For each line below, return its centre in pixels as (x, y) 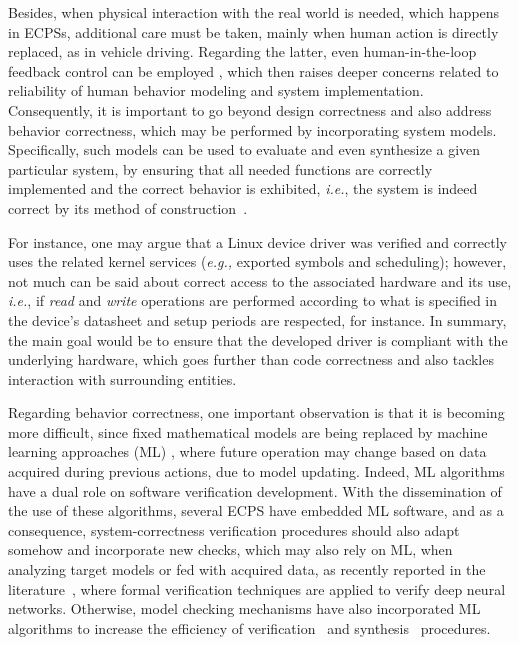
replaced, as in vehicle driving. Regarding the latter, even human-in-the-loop (242, 51)
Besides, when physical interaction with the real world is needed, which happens (254, 12)
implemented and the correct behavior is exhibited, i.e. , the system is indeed (243, 188)
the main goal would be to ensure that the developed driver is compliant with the (258, 339)
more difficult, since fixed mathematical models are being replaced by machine (248, 431)
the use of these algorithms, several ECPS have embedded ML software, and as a (256, 510)
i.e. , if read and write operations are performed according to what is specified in (253, 300)
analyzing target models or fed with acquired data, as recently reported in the (247, 569)
